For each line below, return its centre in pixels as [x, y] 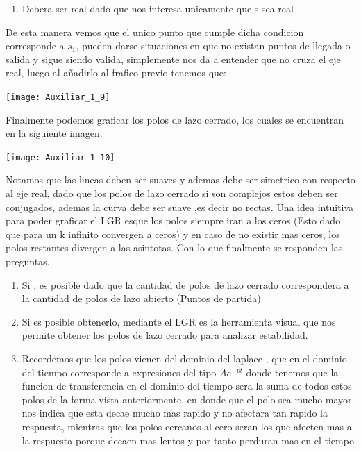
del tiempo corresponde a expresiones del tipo [119, 372]
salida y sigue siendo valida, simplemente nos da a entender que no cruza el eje [173, 59]
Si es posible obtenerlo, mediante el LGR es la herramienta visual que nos [179, 321]
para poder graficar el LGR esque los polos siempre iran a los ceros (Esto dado [173, 220]
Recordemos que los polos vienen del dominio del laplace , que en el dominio [184, 358]
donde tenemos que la [292, 372]
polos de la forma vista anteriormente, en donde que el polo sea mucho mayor [187, 399]
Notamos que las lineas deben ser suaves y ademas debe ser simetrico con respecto [180, 179]
